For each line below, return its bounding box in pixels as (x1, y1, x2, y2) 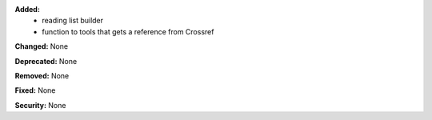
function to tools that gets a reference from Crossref (42, 26, 214, 36)
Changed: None (14, 42, 68, 51)
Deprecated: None (14, 56, 78, 66)
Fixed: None (14, 86, 56, 95)
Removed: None (14, 70, 70, 80)
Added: (14, 5, 40, 14)
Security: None (14, 100, 66, 110)
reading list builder (42, 16, 104, 26)
